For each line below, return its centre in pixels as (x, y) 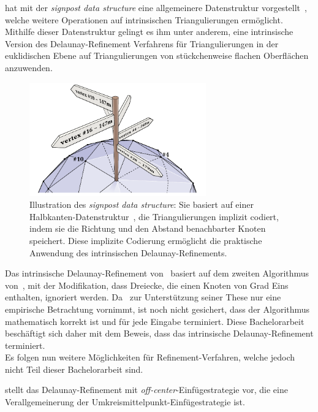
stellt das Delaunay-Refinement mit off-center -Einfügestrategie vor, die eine (146, 390)
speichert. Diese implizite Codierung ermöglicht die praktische (146, 240)
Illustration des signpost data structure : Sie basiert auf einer (142, 204)
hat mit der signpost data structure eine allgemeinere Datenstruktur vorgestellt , (156, 7)
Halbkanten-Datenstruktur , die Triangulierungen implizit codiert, (154, 216)
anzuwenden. (29, 67)
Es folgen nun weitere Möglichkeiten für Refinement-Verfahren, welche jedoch (150, 357)
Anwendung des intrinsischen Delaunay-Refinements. (128, 252)
